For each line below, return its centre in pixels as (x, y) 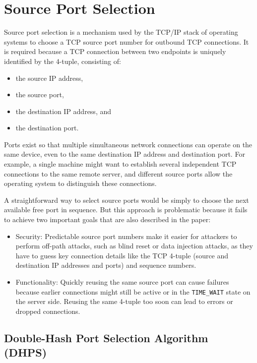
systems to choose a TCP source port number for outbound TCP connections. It (127, 41)
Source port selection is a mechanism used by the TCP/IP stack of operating (121, 32)
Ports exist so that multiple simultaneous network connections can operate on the (128, 144)
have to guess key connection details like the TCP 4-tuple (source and (122, 255)
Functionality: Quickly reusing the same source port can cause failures (122, 282)
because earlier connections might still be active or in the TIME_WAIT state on (133, 291)
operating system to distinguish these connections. (80, 183)
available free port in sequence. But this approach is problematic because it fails (126, 210)
